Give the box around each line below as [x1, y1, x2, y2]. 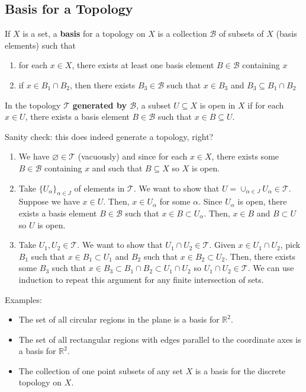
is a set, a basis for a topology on [22, 27, 146, 40]
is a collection [157, 27, 207, 40]
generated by [72, 98, 127, 111]
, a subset [136, 98, 171, 111]
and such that [92, 161, 143, 174]
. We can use [247, 262, 294, 274]
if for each [247, 98, 284, 111]
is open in [199, 98, 236, 111]
